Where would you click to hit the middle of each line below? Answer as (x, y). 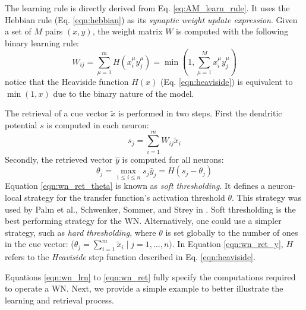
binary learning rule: (42, 42)
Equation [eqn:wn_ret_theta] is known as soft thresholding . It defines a (135, 186)
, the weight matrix (127, 31)
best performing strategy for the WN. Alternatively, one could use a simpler (143, 221)
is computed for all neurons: (173, 159)
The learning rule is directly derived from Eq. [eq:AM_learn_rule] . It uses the (147, 8)
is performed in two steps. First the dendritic (200, 113)
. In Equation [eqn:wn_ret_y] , (228, 244)
